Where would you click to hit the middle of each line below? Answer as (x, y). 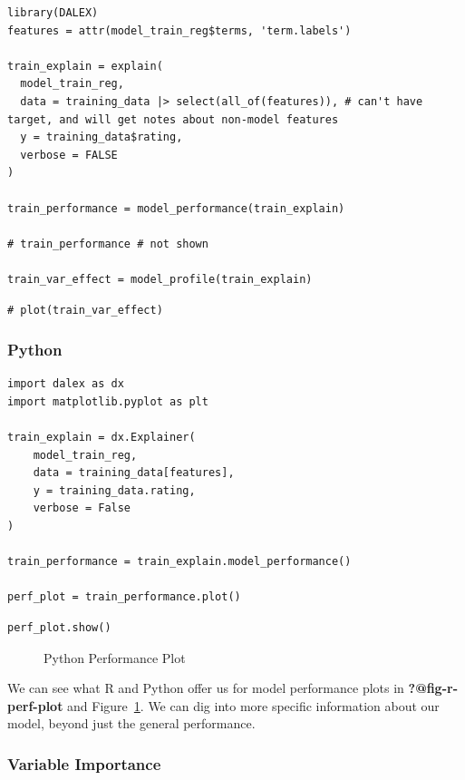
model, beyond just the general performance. (131, 723)
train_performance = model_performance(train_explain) (176, 208)
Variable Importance (84, 763)
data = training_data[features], (134, 473)
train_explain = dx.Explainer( (102, 438)
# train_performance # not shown (108, 244)
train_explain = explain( (85, 66)
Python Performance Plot (115, 657)
